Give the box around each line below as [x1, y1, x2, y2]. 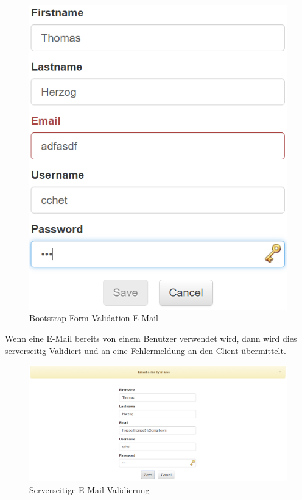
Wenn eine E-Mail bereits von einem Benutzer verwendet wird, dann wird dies [5, 332, 297, 344]
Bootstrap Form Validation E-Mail [29, 311, 158, 324]
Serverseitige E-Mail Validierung [29, 484, 150, 496]
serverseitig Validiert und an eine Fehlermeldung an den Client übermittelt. [5, 344, 286, 357]
